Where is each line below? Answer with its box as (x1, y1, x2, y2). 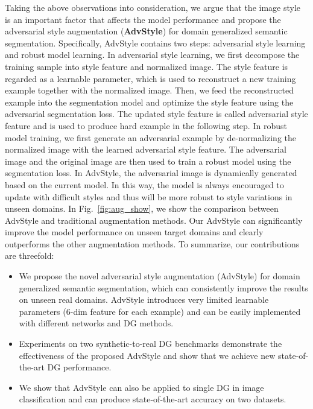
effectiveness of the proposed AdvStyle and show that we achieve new (19, 349, 276, 361)
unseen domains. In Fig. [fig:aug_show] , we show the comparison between (5, 202, 279, 215)
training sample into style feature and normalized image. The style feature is (5, 60, 288, 72)
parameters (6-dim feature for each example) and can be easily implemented (19, 305, 301, 317)
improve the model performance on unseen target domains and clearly (5, 226, 264, 238)
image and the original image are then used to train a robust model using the (5, 154, 291, 167)
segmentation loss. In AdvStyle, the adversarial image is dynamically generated (5, 166, 297, 179)
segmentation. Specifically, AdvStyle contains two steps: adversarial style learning (5, 36, 306, 49)
